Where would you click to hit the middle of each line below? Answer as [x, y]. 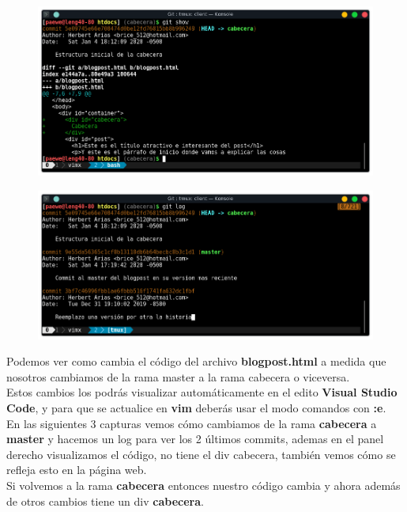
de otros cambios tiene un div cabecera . [105, 501]
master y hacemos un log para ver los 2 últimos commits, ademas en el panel [195, 439]
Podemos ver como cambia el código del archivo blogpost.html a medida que [196, 361]
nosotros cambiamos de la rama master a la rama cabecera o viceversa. [178, 376]
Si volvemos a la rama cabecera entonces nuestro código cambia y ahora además [203, 485]
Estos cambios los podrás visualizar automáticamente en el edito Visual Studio [202, 392]
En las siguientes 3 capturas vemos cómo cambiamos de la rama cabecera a [192, 423]
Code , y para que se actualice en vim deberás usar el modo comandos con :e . [196, 408]
